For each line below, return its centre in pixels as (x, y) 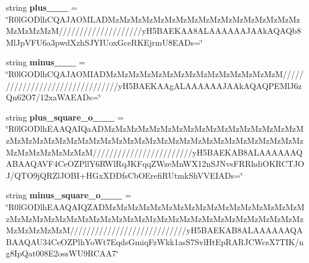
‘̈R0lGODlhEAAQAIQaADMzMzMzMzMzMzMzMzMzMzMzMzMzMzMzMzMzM (155, 129)
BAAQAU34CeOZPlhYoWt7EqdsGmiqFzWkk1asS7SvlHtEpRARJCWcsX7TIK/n (155, 241)
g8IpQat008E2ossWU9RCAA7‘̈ (62, 253)
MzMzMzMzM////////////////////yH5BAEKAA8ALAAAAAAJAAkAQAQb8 (154, 31)
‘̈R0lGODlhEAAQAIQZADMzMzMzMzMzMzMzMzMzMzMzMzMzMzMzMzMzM (155, 206)
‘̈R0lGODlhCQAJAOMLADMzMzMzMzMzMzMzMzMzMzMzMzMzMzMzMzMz (153, 19)
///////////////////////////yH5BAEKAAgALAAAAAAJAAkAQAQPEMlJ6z (154, 85)
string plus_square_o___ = (65, 117)
